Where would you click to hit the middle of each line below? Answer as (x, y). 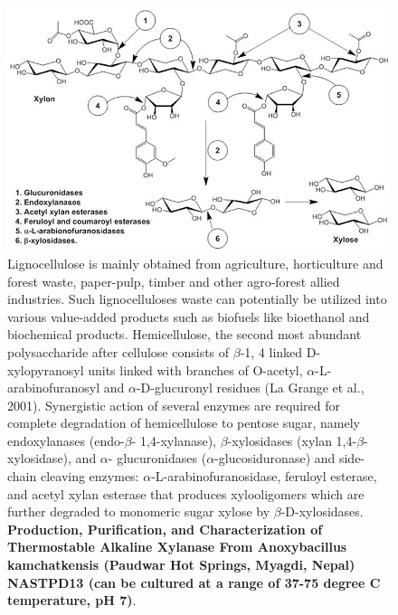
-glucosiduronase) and (275, 458)
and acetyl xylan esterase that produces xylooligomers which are (186, 493)
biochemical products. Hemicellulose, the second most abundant (185, 334)
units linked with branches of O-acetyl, (195, 369)
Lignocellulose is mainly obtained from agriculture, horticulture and (195, 263)
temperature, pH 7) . (72, 600)
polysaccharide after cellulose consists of (118, 351)
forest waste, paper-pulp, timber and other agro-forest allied (174, 281)
